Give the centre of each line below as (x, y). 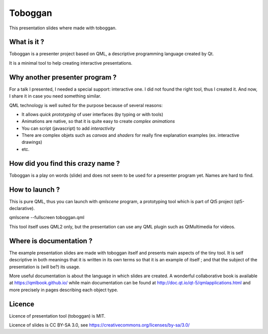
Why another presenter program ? (63, 77)
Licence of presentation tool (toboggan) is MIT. (57, 316)
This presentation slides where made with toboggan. (63, 28)
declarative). (22, 209)
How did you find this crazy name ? (65, 164)
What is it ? (27, 42)
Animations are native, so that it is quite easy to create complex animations (98, 121)
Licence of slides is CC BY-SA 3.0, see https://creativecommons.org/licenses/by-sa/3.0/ (100, 325)
